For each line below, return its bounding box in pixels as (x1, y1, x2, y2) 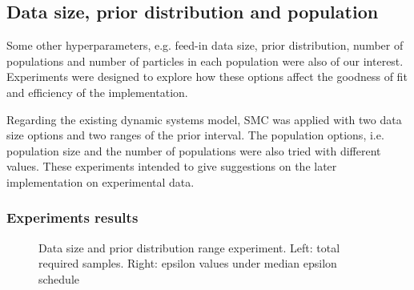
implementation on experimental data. (6, 173, 195, 190)
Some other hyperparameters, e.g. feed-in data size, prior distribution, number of (6, 37, 404, 54)
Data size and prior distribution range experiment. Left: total (38, 239, 340, 256)
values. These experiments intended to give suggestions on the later (6, 158, 337, 175)
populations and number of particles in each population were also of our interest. (6, 52, 404, 69)
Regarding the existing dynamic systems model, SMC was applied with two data (6, 111, 402, 127)
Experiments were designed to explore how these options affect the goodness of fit (6, 68, 408, 85)
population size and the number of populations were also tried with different (6, 142, 381, 159)
